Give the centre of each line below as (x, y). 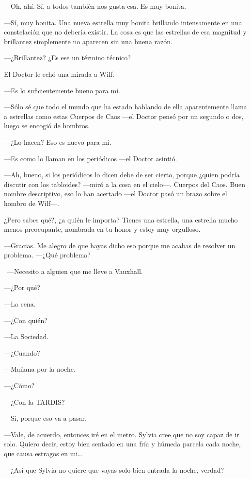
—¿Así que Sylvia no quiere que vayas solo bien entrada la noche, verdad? (114, 469)
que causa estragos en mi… (43, 453)
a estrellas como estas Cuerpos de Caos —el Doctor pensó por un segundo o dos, (124, 116)
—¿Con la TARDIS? (34, 401)
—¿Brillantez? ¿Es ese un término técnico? (67, 58)
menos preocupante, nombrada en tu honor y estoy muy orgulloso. (102, 229)
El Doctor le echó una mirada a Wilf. (59, 74)
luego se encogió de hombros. (47, 126)
